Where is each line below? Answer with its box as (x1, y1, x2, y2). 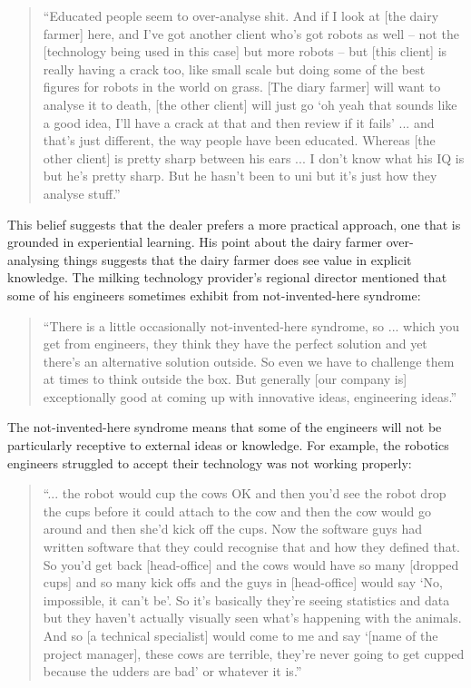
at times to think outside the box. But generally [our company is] (43, 369, 407, 388)
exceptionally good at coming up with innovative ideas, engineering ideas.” (43, 387, 457, 406)
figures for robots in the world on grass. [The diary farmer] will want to (43, 77, 441, 96)
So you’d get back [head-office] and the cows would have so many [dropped (43, 555, 459, 574)
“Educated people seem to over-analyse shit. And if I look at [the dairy (43, 6, 439, 25)
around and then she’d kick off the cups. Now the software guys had (43, 519, 423, 538)
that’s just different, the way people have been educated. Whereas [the (43, 131, 436, 150)
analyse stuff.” (43, 183, 121, 202)
